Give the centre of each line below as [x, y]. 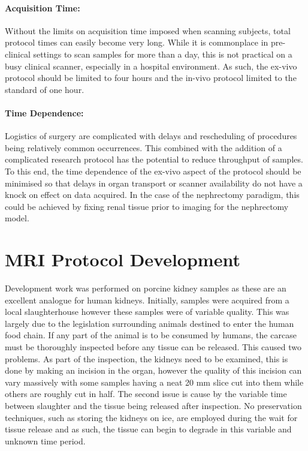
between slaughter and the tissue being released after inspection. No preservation [153, 405]
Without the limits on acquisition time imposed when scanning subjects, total [148, 30]
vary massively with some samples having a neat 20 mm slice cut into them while [154, 382]
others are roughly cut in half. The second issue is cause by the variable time [146, 394]
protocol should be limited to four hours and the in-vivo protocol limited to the [151, 78]
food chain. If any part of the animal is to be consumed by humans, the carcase [151, 335]
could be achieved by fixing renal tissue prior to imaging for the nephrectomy [147, 206]
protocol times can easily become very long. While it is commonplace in [137, 42]
